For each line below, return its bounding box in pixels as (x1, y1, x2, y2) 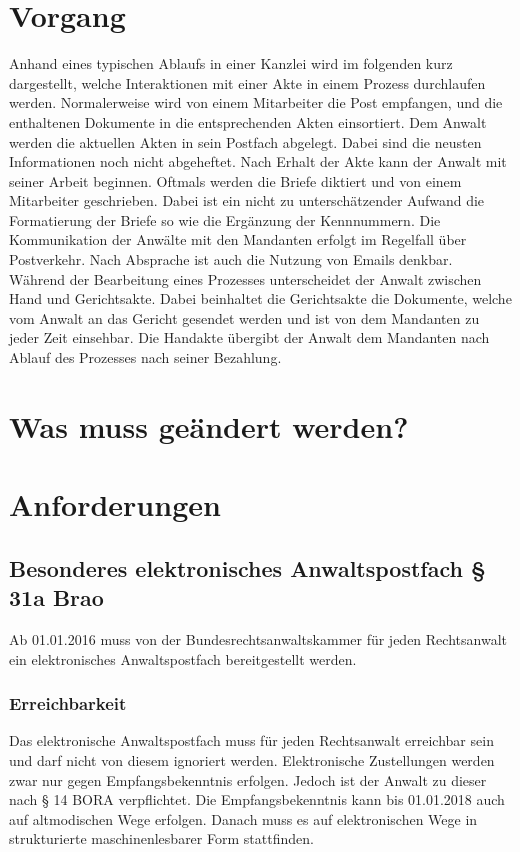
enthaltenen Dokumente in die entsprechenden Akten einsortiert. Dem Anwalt (9, 111, 487, 132)
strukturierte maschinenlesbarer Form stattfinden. (9, 828, 314, 849)
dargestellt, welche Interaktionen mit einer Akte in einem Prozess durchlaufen (9, 72, 486, 93)
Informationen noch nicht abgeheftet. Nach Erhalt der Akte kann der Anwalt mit (9, 151, 507, 172)
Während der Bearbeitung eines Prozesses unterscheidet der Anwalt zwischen (9, 268, 482, 289)
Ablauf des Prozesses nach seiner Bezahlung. (9, 347, 282, 368)
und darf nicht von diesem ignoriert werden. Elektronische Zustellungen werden (9, 749, 495, 770)
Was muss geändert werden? (9, 405, 409, 446)
